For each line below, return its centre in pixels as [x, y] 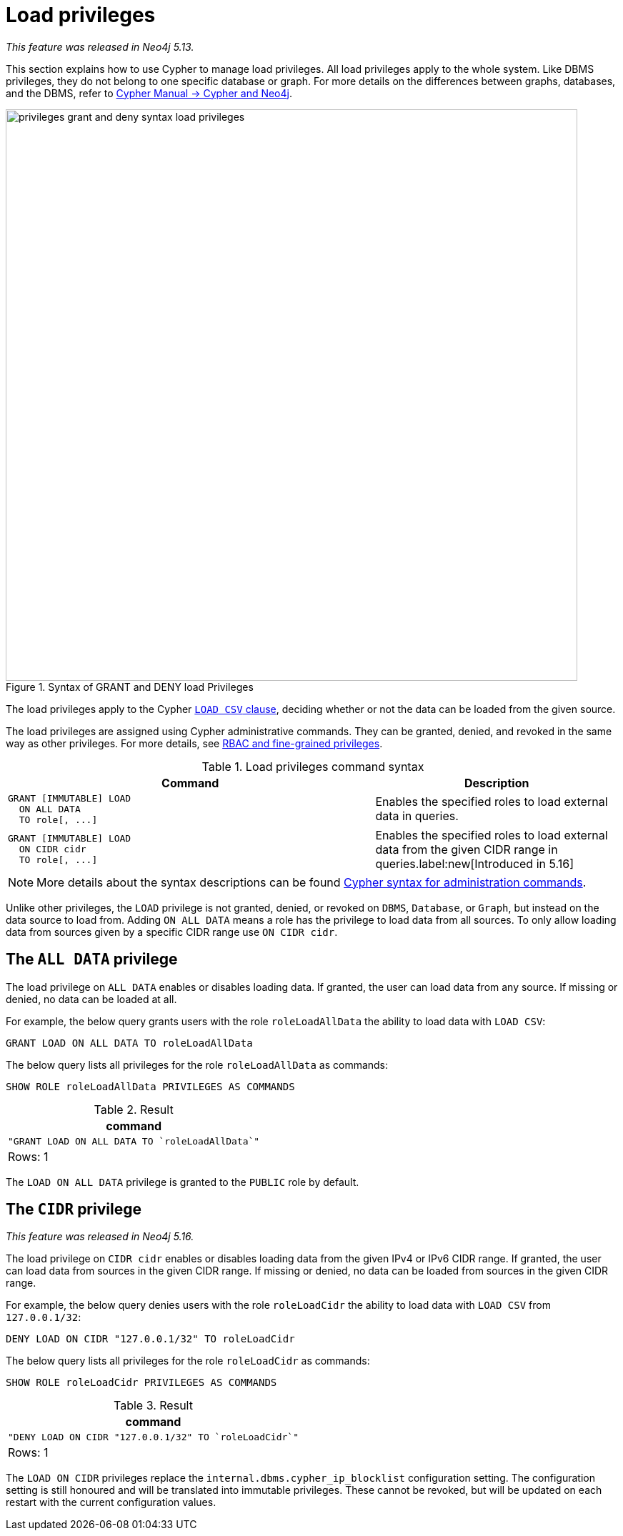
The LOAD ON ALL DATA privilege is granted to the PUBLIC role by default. [183, 1182]
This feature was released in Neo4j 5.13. [100, 46]
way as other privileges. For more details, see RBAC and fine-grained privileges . [194, 743]
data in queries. [417, 816]
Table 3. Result [153, 1406]
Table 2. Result [134, 1109]
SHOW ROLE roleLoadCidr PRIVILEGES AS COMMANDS [141, 1383]
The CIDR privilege [74, 1210]
